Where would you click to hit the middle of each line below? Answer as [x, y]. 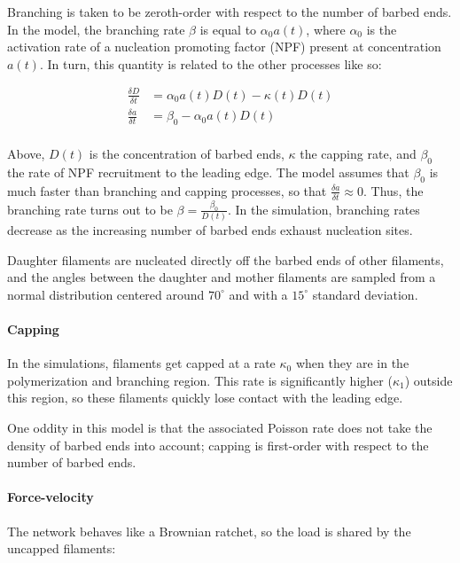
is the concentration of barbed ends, [187, 154]
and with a [258, 294]
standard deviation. [365, 294]
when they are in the [352, 363]
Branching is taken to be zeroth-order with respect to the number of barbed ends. [230, 12]
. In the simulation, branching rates [324, 209]
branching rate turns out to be [90, 209]
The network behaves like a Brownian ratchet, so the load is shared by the [209, 531]
